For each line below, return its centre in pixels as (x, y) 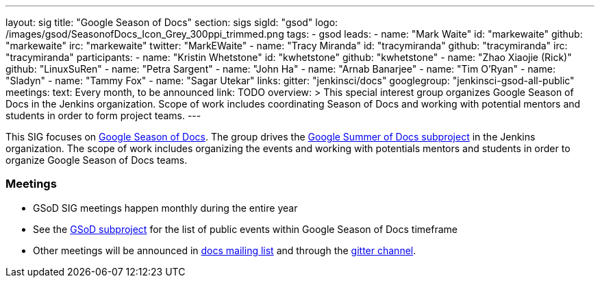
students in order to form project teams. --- (103, 115)
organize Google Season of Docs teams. (97, 160)
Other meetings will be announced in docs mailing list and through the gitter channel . (225, 250)
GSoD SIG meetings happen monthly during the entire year (165, 208)
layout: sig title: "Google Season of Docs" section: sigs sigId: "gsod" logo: (172, 22)
